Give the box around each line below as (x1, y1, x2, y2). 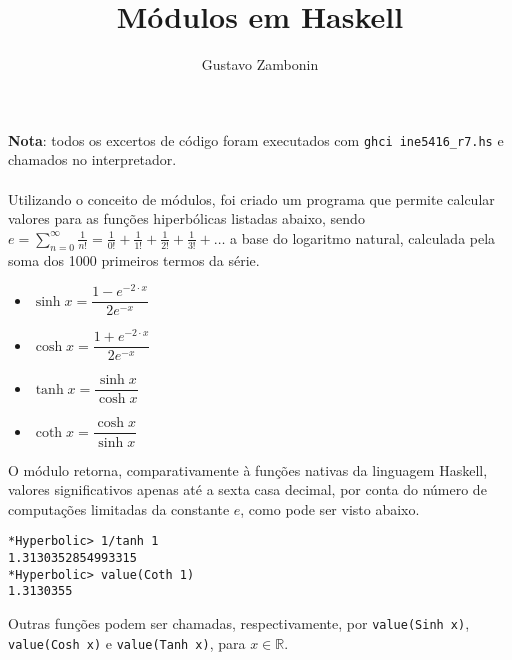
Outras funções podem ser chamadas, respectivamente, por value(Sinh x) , (8, 612, 470, 633)
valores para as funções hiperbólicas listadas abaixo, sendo (8, 208, 365, 229)
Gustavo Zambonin (201, 54, 319, 75)
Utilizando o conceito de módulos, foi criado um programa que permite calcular (8, 188, 495, 209)
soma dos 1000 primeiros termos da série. (8, 249, 260, 270)
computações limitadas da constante (8, 498, 230, 519)
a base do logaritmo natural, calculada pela (230, 227, 496, 248)
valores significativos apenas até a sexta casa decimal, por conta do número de (8, 479, 487, 500)
